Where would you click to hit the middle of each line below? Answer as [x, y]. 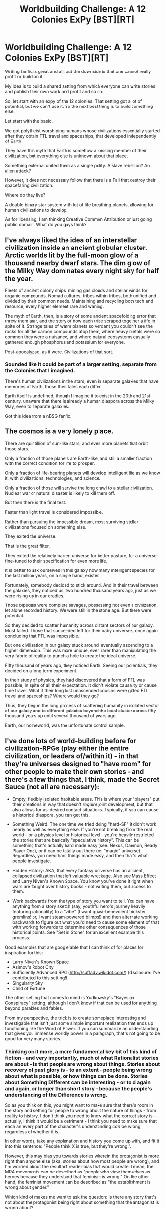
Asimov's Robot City [33, 967]
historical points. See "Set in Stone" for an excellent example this [78, 932]
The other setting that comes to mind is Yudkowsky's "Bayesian [70, 997]
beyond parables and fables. [34, 1008]
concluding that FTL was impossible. [42, 636]
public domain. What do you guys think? [46, 224]
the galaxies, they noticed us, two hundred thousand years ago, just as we [81, 590]
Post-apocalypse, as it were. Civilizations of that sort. [59, 352]
